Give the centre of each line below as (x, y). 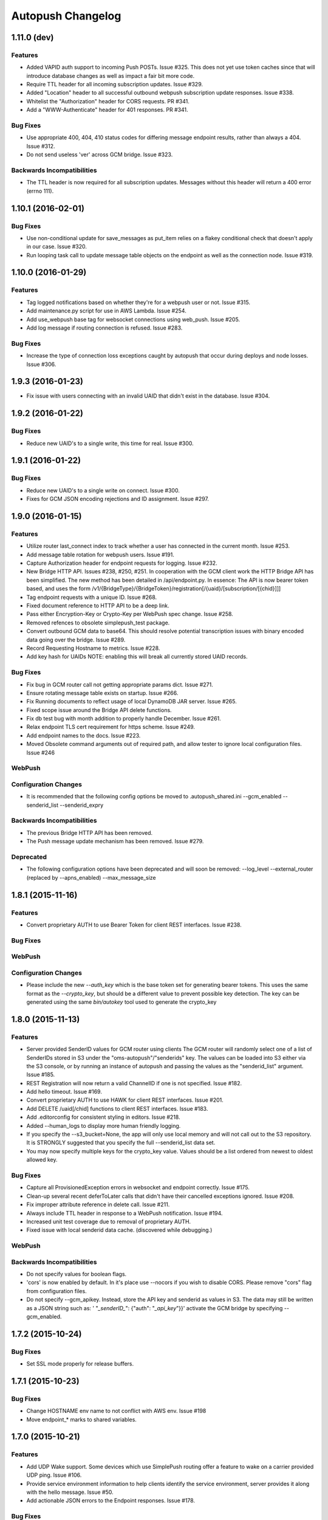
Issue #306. (41, 364)
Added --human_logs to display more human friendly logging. (104, 1125)
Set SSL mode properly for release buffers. (80, 1364)
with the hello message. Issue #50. (70, 1492)
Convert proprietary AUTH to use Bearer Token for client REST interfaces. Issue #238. (134, 925)
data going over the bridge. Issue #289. (76, 640)
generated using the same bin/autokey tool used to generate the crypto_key (121, 1002)
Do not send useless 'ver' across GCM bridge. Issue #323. (100, 154)
